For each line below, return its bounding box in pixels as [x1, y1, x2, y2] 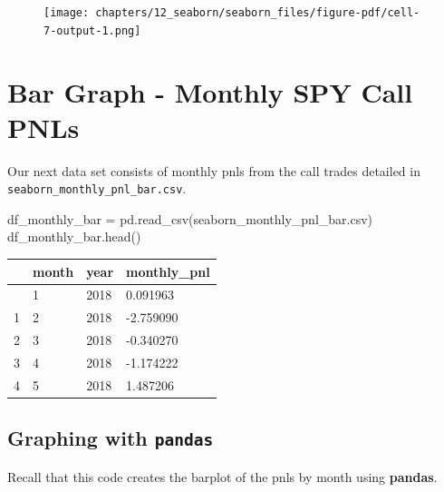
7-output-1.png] [43, 24, 141, 37]
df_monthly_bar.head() [7, 227, 141, 246]
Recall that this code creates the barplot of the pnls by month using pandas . [7, 467, 438, 486]
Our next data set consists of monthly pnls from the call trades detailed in [7, 161, 420, 180]
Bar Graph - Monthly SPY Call [7, 73, 413, 110]
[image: [43, 6, 90, 19]
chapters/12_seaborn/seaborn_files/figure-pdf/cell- [95, 6, 420, 19]
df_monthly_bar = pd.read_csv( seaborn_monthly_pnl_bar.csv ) [7, 209, 373, 228]
